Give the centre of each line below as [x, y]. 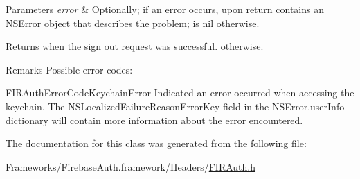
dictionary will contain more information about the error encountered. [154, 120]
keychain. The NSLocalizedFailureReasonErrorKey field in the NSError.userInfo [175, 106]
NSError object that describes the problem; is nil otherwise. [133, 23]
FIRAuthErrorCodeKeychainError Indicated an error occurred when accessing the [180, 93]
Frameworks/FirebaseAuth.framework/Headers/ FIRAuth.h [131, 166]
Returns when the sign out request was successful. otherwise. [135, 46]
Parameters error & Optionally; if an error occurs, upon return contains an [165, 9]
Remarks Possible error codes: [69, 69]
